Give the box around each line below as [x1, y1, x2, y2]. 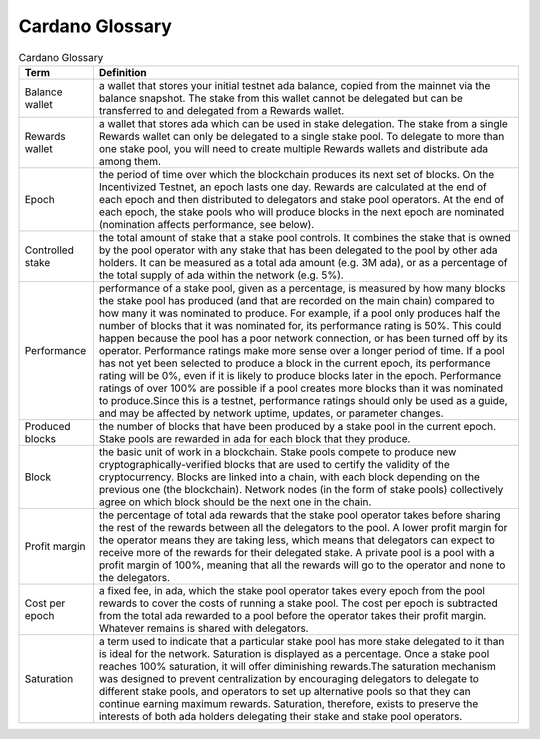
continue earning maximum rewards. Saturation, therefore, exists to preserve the [98, 696, 479, 710]
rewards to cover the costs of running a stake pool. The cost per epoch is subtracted [98, 596, 499, 610]
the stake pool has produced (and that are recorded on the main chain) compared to [98, 293, 495, 307]
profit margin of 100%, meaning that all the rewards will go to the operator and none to [98, 558, 506, 572]
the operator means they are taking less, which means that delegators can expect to [98, 533, 495, 547]
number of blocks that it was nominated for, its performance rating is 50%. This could [98, 318, 502, 332]
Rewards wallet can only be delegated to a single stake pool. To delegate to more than [98, 129, 505, 143]
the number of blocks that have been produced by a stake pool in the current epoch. [98, 419, 497, 433]
